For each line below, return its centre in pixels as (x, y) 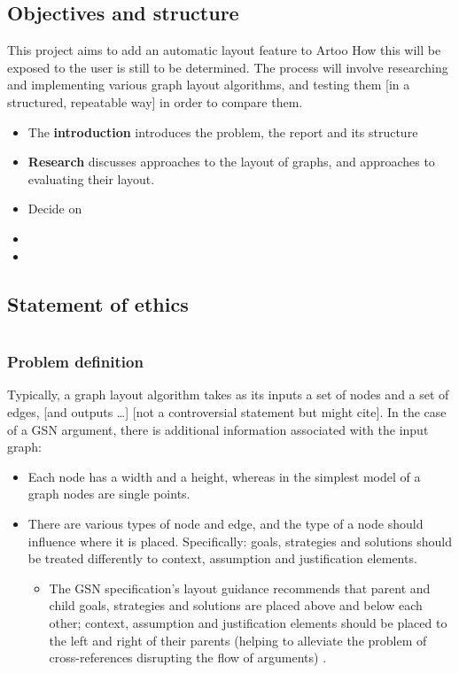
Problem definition (75, 362)
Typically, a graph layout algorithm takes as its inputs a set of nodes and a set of (228, 395)
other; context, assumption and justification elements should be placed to (248, 622)
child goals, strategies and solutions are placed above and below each (236, 605)
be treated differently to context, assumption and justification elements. (222, 558)
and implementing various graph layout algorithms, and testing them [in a (209, 85)
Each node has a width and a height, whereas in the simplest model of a (224, 476)
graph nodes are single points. (109, 494)
